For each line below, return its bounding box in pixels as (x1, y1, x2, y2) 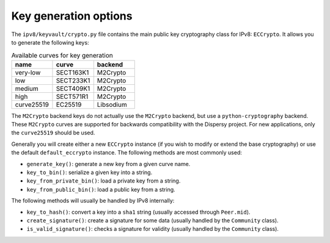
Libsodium (97, 100, 128, 109)
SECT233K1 (56, 76, 90, 85)
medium (15, 84, 39, 93)
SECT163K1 (56, 68, 89, 76)
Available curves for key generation (11, 51, 113, 59)
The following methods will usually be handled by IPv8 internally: (11, 197, 175, 205)
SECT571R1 (56, 92, 89, 101)
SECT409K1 (56, 84, 90, 93)
